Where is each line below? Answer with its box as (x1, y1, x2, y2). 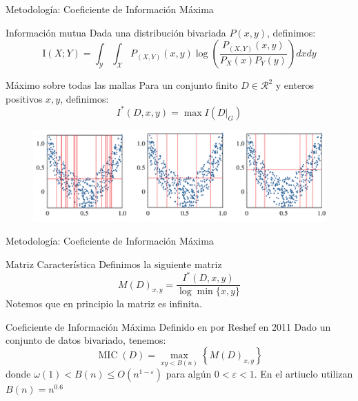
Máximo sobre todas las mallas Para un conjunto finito (6, 78, 238, 92)
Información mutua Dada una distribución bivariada (6, 25, 226, 39)
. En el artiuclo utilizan (254, 367, 353, 381)
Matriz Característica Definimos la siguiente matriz (6, 257, 222, 271)
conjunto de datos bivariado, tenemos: (6, 333, 166, 347)
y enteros (275, 78, 315, 92)
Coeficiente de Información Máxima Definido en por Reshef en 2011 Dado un (6, 319, 331, 333)
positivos (6, 91, 43, 105)
